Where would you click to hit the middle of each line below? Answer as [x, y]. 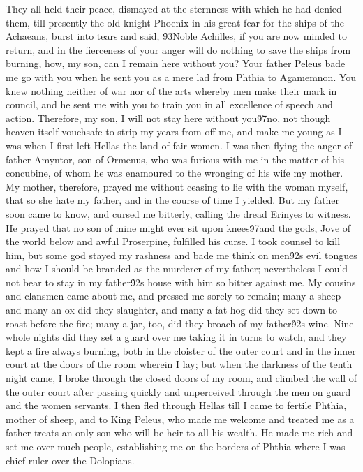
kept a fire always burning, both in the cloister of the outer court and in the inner [181, 350]
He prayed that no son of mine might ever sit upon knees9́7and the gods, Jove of [178, 227]
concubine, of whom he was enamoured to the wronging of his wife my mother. [175, 173]
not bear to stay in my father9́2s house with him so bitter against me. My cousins [181, 282]
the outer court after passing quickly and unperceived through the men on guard [178, 391]
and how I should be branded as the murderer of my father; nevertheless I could [177, 268]
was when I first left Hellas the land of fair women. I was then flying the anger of [179, 145]
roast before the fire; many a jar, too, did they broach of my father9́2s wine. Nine [180, 323]
